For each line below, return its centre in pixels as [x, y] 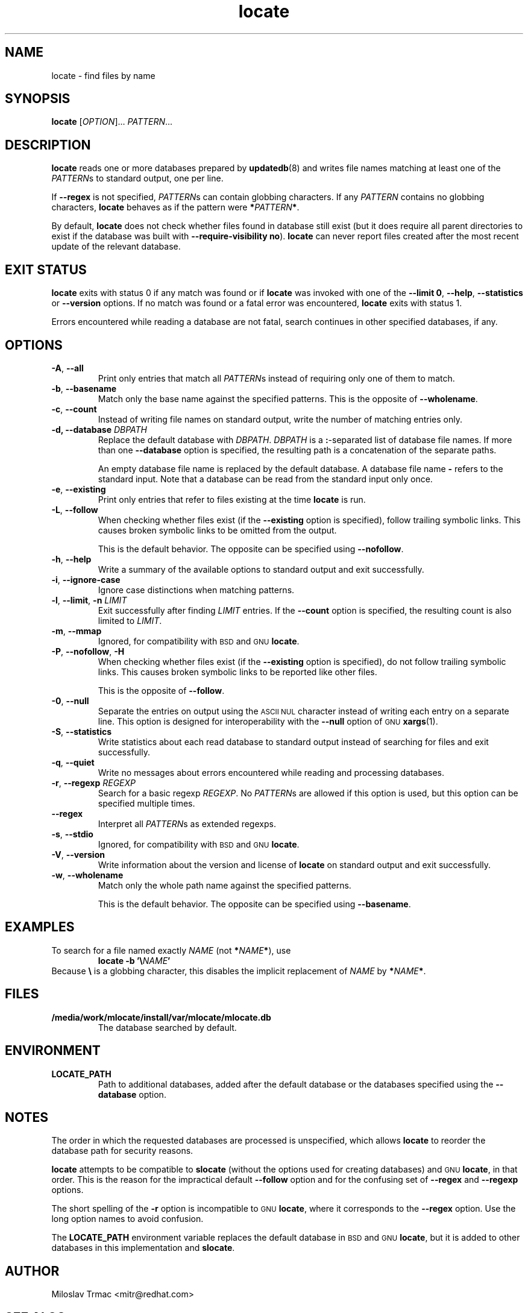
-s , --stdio [72, 834]
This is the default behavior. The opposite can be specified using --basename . [254, 904]
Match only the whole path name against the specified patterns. [225, 885]
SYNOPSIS [38, 99]
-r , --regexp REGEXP [94, 782]
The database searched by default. [167, 1027]
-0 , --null [70, 701]
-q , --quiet [73, 762]
